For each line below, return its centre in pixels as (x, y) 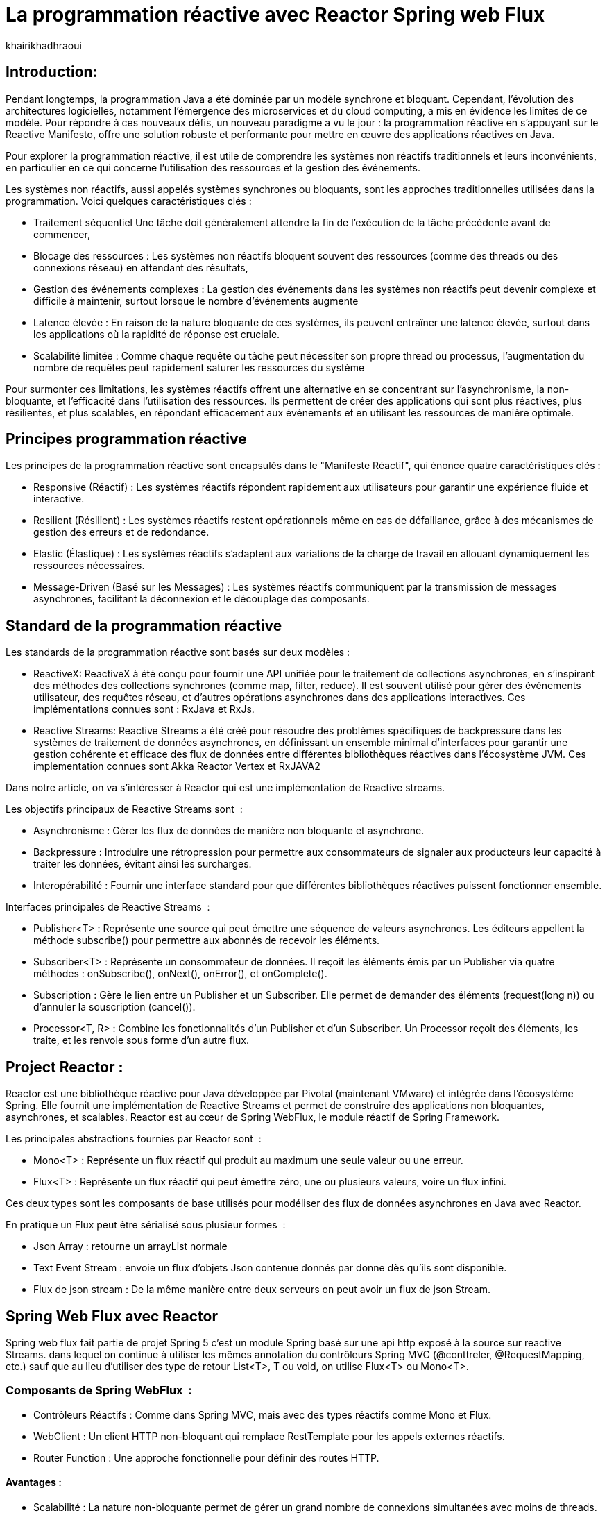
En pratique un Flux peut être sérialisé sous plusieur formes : (146, 1225)
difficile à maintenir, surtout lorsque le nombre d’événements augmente (196, 301)
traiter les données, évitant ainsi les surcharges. (143, 864)
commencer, (62, 234)
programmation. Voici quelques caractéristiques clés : (129, 201)
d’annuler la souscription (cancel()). (114, 1007)
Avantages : (34, 1482)
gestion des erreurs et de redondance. (121, 532)
